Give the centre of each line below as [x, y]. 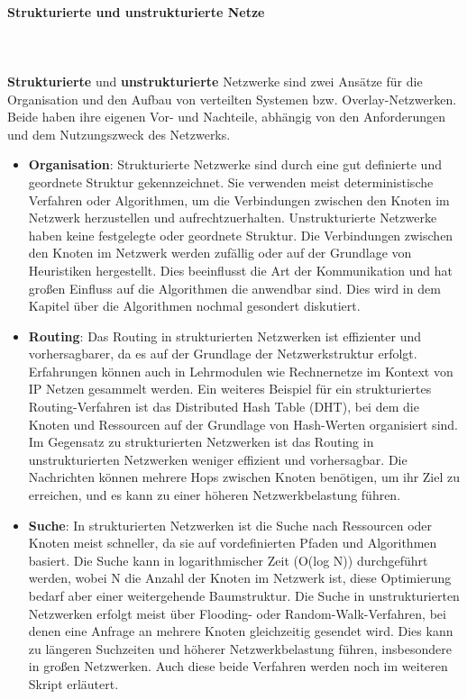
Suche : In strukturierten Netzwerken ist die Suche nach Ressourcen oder [230, 525]
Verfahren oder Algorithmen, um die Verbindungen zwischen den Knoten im [239, 200]
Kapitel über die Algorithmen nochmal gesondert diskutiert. [194, 306]
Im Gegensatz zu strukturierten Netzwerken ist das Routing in [201, 442]
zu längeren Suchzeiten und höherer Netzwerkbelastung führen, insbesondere [240, 648]
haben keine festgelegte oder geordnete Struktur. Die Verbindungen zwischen [241, 235]
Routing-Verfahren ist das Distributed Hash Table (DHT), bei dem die [224, 407]
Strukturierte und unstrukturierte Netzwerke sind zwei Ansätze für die [215, 81]
